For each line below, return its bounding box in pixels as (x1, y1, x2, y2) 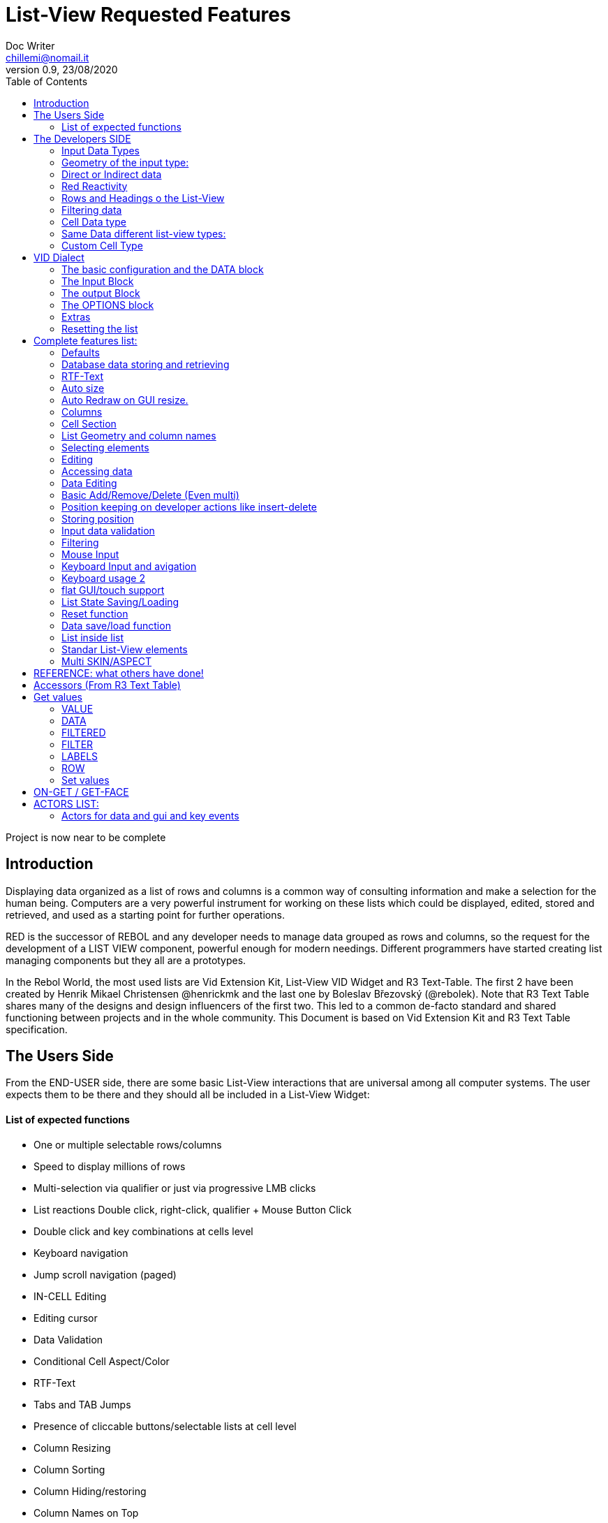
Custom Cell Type (61, 239, 143, 252)
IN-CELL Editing (34, 1290, 107, 1302)
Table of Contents (6, 75, 88, 87)
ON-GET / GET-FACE (34, 785, 129, 798)
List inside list (61, 631, 124, 643)
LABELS (61, 750, 98, 762)
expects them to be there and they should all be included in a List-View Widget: (6, 1088, 370, 1101)
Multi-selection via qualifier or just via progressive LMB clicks (34, 1181, 316, 1194)
